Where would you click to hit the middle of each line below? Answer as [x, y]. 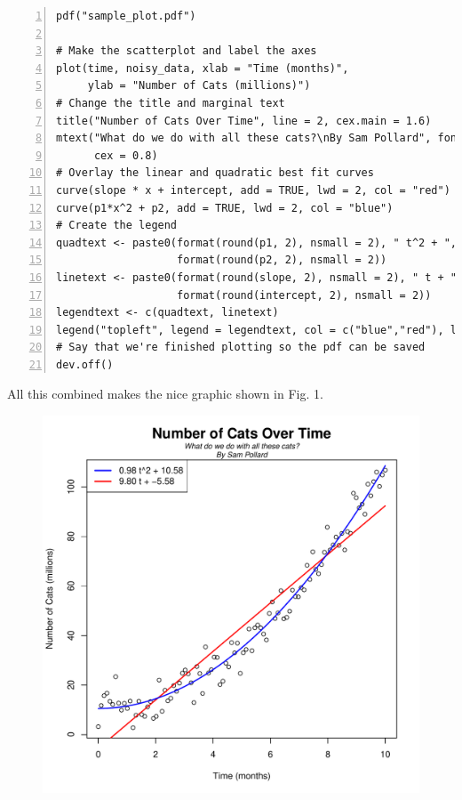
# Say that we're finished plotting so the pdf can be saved [241, 347]
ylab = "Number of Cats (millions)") [199, 86]
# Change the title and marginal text [171, 103]
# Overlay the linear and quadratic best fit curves [215, 173]
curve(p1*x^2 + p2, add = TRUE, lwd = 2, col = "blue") [225, 208]
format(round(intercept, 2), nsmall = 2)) [304, 295]
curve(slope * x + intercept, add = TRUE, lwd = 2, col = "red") [253, 190]
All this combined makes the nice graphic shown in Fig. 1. [165, 394]
